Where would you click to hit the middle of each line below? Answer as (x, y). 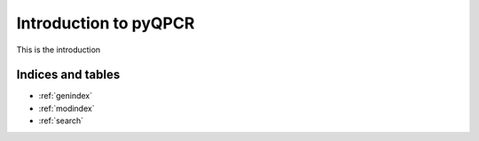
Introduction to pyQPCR (106, 23)
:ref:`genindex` (66, 96)
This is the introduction (59, 50)
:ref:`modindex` (67, 108)
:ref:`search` (61, 121)
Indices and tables (68, 75)
